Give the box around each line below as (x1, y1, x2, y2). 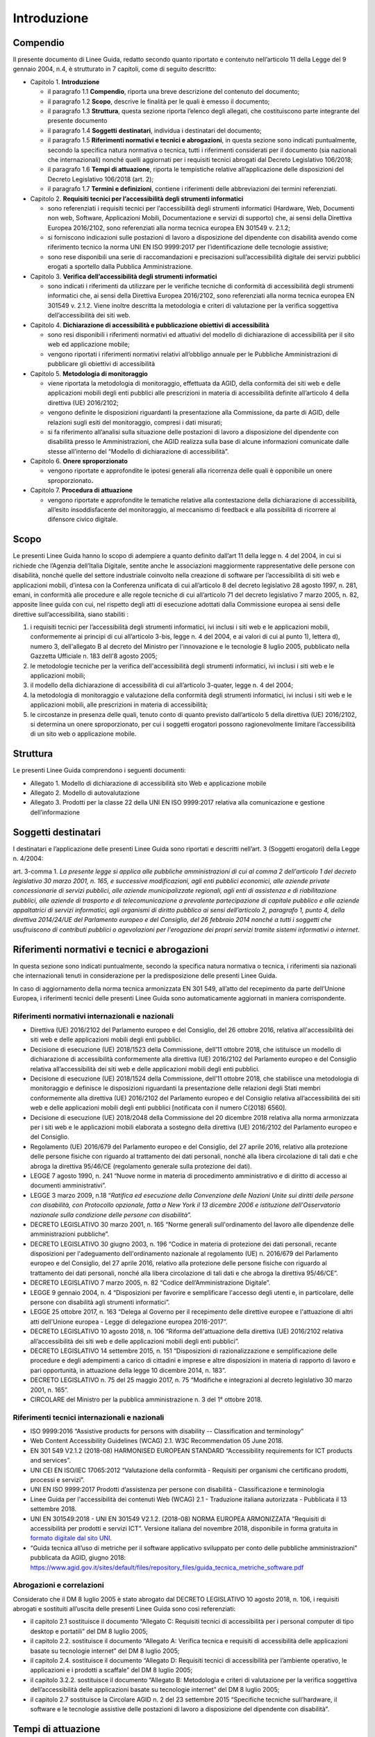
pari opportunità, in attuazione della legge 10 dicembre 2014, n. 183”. (30, 1366, 226, 1374)
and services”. (30, 1456, 72, 1465)
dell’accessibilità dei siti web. (47, 311, 131, 320)
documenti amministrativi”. (30, 1181, 107, 1189)
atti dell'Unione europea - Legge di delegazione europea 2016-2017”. (30, 1317, 228, 1326)
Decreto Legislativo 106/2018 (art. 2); (47, 174, 154, 183)
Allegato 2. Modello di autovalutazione (30, 789, 140, 797)
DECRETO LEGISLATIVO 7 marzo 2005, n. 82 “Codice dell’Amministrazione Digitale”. (30, 1278, 271, 1287)
